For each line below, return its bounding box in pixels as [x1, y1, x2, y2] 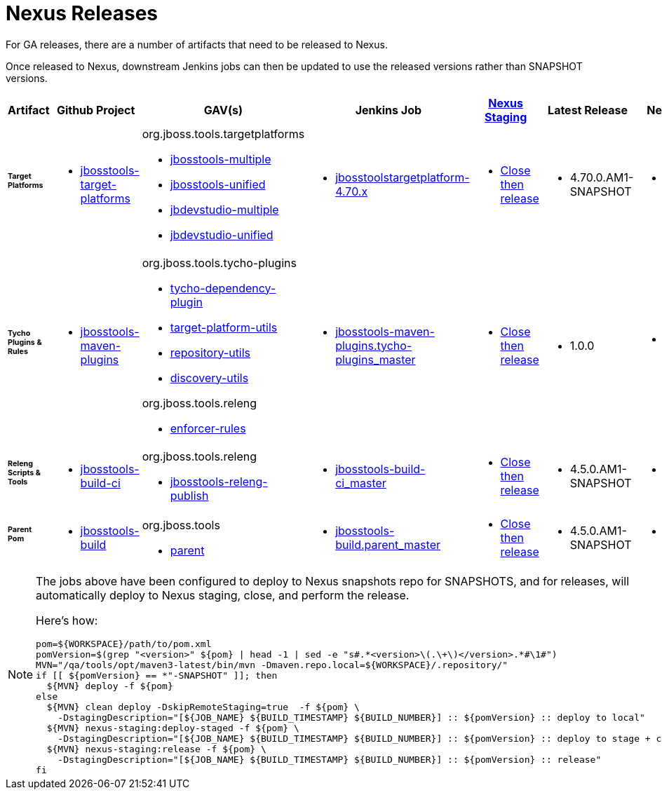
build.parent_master [335, 537, 440, 552]
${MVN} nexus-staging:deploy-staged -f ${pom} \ [46, 722, 299, 733]
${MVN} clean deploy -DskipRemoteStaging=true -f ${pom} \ [46, 701, 360, 712]
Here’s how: [36, 613, 98, 627]
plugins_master [335, 352, 416, 367]
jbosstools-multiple [170, 151, 271, 166]
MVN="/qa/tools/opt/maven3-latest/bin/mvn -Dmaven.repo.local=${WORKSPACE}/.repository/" [36, 659, 508, 670]
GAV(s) [203, 102, 243, 117]
